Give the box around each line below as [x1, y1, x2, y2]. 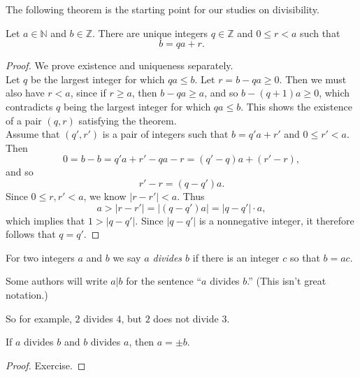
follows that [6, 227, 56, 241]
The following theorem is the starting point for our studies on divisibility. [6, 2, 319, 16]
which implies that [6, 213, 85, 227]
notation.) [6, 287, 48, 301]
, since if [70, 85, 106, 100]
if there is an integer [192, 250, 280, 264]
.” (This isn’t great [247, 273, 326, 288]
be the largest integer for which [30, 71, 165, 86]
